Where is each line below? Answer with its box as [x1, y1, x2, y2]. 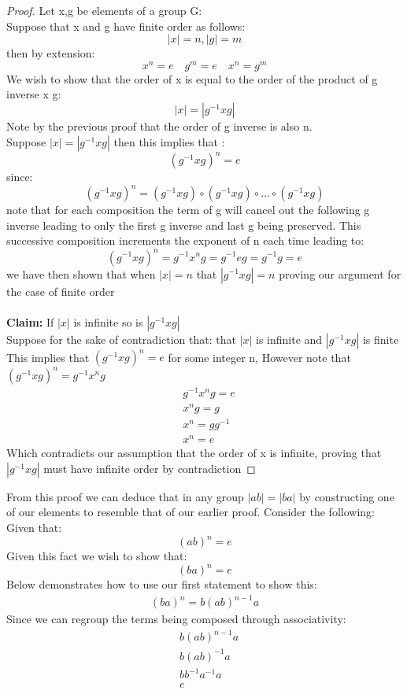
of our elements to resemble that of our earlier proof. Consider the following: [6, 504, 375, 520]
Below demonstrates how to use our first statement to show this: [6, 576, 317, 592]
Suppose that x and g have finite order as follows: [6, 17, 246, 34]
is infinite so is [73, 313, 143, 330]
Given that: [6, 519, 62, 535]
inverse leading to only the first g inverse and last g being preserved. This [6, 216, 361, 233]
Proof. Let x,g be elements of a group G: [6, 2, 202, 18]
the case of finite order [6, 282, 115, 299]
